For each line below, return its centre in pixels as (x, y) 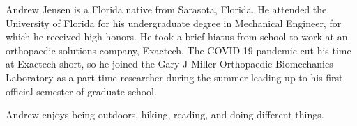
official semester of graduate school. (81, 91)
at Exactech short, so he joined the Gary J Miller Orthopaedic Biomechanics (169, 64)
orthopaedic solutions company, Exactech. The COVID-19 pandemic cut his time (178, 50)
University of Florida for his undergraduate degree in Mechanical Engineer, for (174, 23)
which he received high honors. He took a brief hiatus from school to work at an (177, 37)
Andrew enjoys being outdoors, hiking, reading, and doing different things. (165, 115)
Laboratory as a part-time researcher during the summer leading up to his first (174, 77)
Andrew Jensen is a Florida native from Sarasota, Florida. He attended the (166, 9)
